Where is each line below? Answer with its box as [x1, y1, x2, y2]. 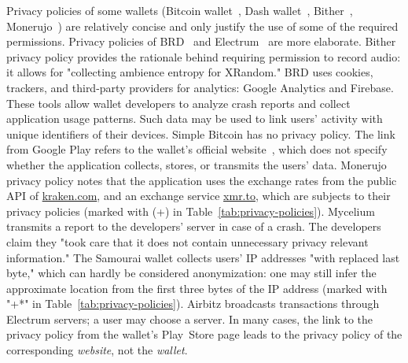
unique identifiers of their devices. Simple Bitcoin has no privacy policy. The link [6, 125, 395, 142]
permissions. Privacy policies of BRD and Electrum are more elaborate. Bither [6, 33, 396, 50]
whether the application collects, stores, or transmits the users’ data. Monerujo [6, 156, 387, 172]
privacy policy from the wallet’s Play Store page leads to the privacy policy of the [6, 326, 402, 343]
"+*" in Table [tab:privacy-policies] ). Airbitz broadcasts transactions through [6, 295, 380, 312]
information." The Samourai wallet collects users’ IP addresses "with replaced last [6, 249, 400, 265]
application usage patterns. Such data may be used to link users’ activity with [6, 110, 383, 127]
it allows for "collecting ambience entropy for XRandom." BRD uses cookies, [6, 64, 373, 80]
